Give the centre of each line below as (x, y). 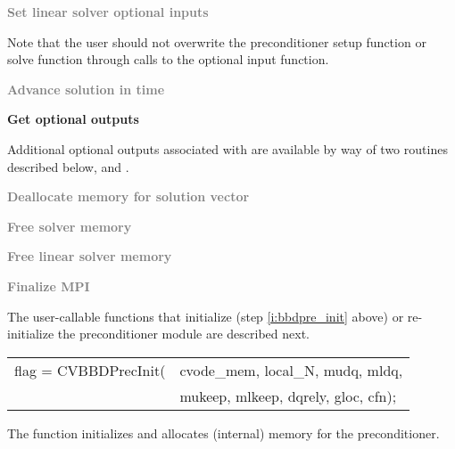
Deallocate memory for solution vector (128, 196)
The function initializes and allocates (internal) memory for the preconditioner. (223, 433)
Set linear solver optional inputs (108, 12)
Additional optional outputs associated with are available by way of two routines (227, 148)
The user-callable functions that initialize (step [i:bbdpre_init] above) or (206, 316)
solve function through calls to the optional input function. (168, 59)
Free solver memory (70, 226)
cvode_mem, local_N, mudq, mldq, (291, 370)
